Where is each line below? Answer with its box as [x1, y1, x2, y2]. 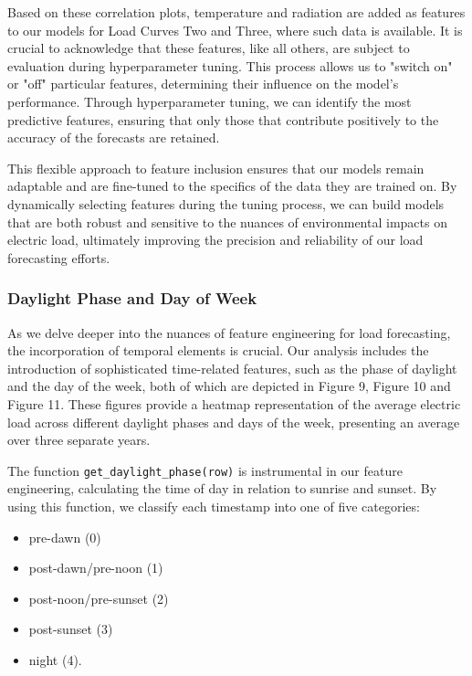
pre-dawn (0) [28, 527, 101, 546]
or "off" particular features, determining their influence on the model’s [7, 74, 399, 93]
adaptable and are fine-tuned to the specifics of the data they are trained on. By [7, 176, 457, 195]
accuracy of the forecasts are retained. [7, 128, 220, 147]
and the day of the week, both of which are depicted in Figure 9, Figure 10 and [7, 376, 451, 396]
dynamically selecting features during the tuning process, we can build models [7, 194, 445, 213]
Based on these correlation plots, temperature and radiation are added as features [7, 3, 466, 21]
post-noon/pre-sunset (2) [28, 588, 169, 607]
